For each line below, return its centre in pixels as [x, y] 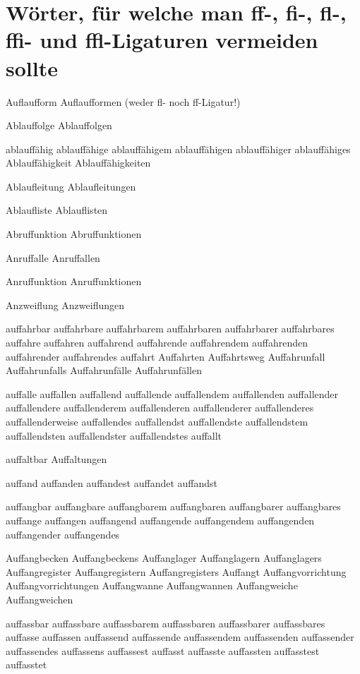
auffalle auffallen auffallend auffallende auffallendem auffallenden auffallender [172, 393]
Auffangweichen [40, 599]
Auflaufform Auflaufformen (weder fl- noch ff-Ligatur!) [123, 101]
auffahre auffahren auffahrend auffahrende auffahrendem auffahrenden [157, 343]
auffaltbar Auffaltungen [56, 459]
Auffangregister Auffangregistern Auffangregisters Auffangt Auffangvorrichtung [176, 571]
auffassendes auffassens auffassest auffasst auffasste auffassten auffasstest [163, 650]
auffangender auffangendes [63, 534]
